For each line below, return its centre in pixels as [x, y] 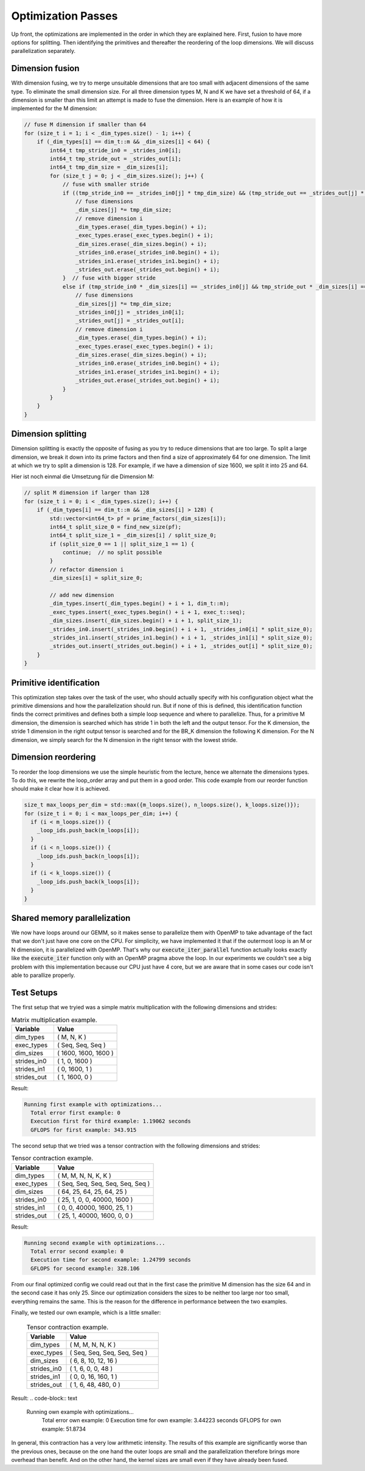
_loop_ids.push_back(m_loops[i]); [88, 831]
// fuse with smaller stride [106, 185]
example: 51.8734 [64, 1429]
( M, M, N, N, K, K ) [85, 1176]
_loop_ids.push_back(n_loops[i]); [88, 856]
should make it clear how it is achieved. [61, 789]
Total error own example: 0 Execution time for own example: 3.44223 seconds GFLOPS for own [162, 1420]
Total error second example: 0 [77, 1251]
